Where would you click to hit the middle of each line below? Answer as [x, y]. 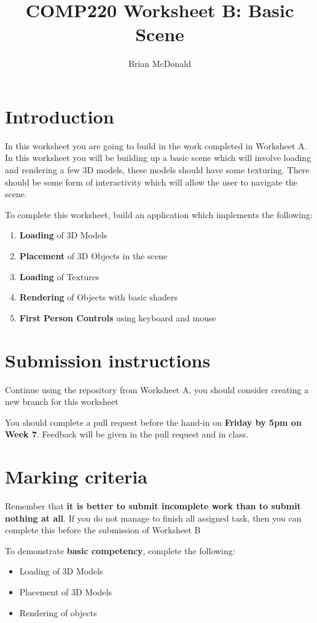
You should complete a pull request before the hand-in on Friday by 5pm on [153, 422]
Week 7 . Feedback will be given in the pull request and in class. [127, 434]
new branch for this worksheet [62, 402]
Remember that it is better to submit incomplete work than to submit [153, 506]
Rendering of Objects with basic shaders [98, 297]
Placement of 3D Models [65, 591]
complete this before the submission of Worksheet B [103, 530]
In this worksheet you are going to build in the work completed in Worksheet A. [156, 145]
